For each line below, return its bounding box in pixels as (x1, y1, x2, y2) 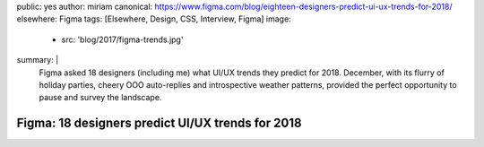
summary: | (16, 55, 59, 65)
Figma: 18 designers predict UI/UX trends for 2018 (16, 116, 302, 131)
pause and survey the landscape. (39, 92, 162, 103)
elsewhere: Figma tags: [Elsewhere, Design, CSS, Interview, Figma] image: (16, 13, 291, 24)
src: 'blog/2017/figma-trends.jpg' (61, 34, 184, 45)
